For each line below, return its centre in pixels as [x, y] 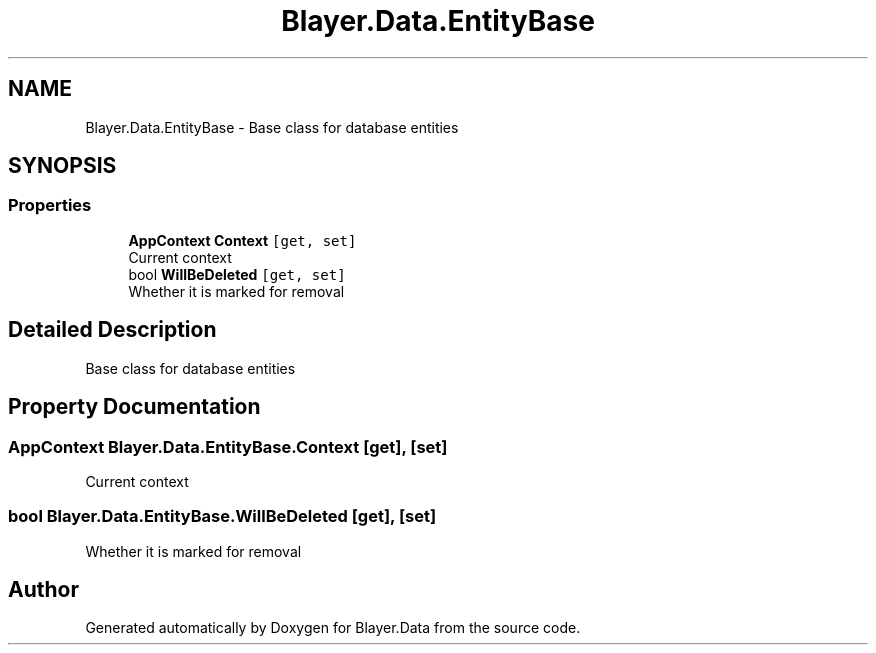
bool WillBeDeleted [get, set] [237, 274]
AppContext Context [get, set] [242, 240]
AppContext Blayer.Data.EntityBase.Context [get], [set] [228, 446]
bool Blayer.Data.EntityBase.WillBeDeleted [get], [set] [222, 516]
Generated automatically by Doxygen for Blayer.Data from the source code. [333, 628]
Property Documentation [134, 407]
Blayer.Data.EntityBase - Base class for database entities [272, 127]
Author [43, 590]
